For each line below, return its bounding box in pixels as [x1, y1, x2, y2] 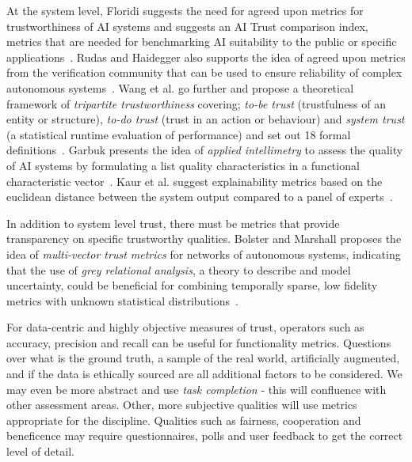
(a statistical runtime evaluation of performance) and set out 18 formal [6, 126, 351, 142]
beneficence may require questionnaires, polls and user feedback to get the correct [6, 427, 403, 444]
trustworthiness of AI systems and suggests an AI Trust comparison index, [6, 17, 368, 34]
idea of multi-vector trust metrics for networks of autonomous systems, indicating [6, 245, 401, 262]
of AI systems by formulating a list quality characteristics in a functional [6, 157, 360, 173]
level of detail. [6, 443, 74, 460]
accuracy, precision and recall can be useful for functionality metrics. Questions [6, 334, 391, 350]
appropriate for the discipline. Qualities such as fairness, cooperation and [6, 411, 361, 428]
